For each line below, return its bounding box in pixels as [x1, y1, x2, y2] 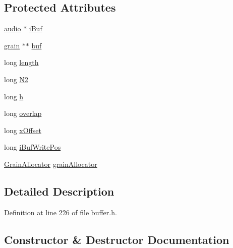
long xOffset [4, 125, 41, 135]
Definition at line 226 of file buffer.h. [4, 207, 117, 217]
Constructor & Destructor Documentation [4, 231, 229, 247]
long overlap [4, 108, 42, 118]
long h [4, 91, 24, 101]
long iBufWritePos [4, 142, 61, 152]
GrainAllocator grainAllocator [4, 158, 97, 169]
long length [4, 57, 39, 68]
